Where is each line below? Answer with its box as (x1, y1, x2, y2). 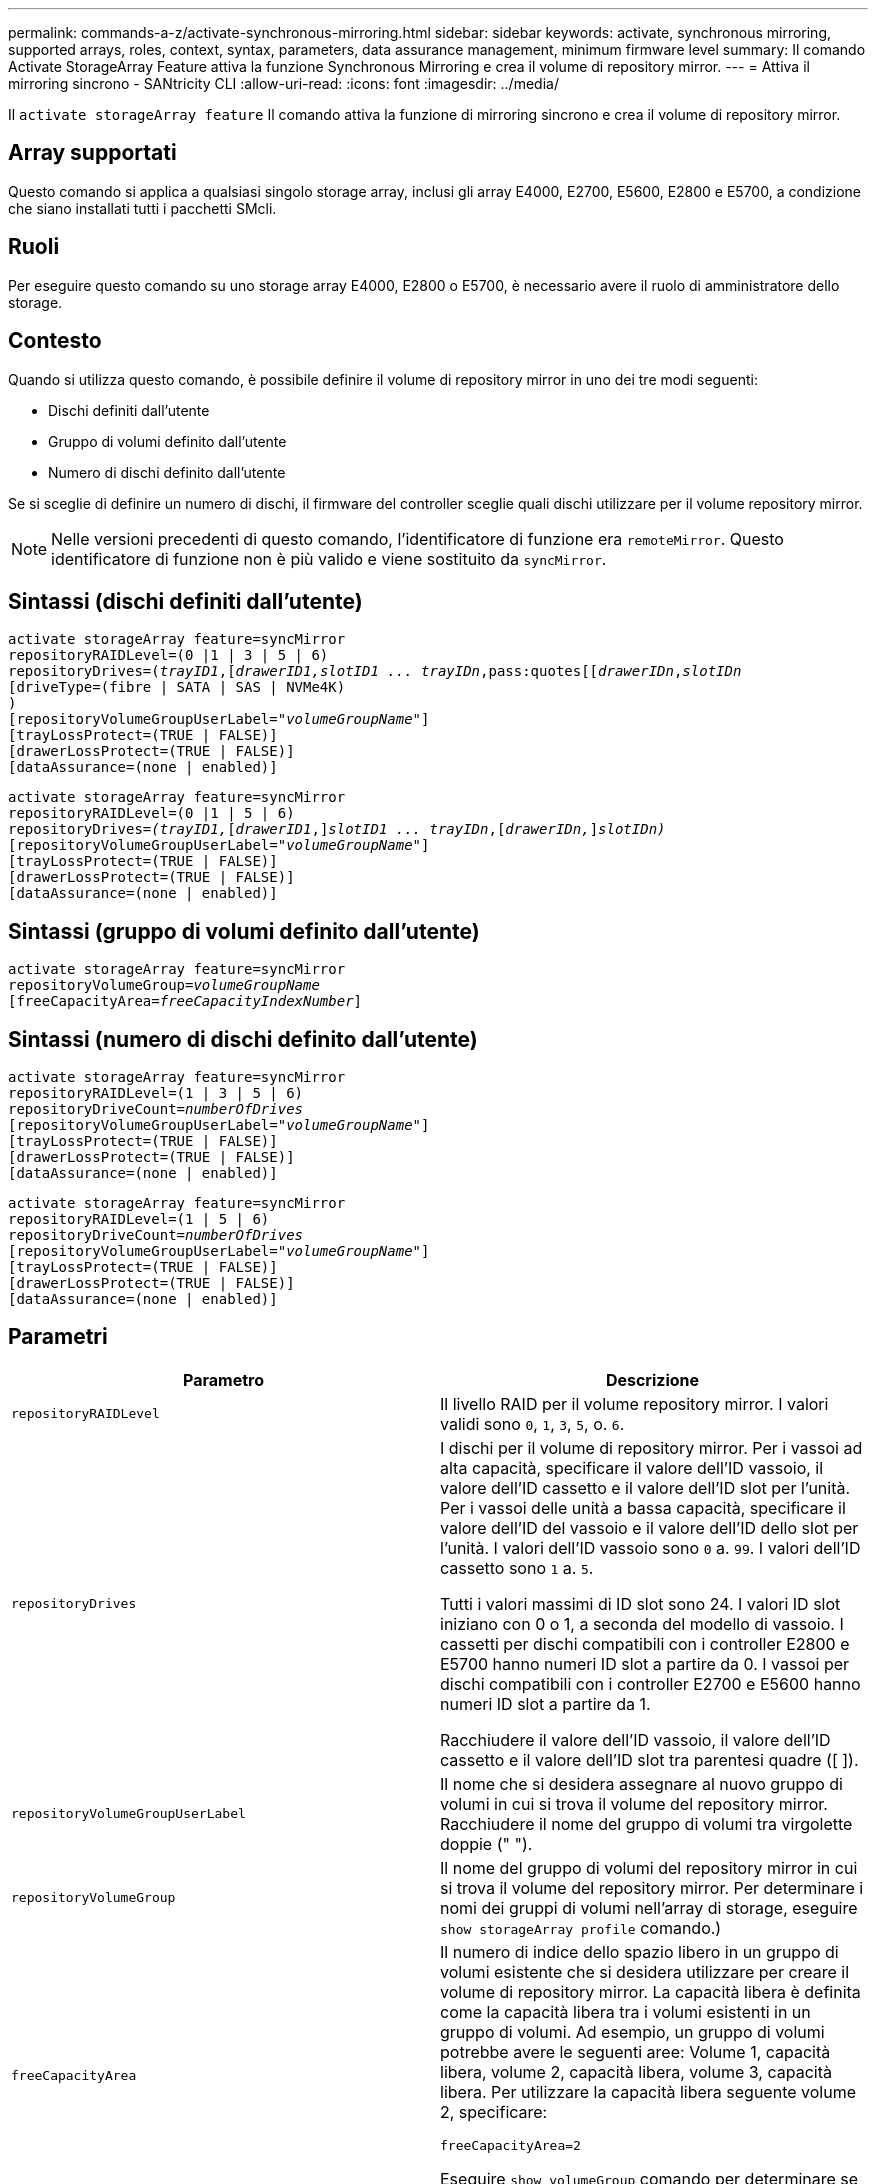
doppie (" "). (440, 1833, 533, 1854)
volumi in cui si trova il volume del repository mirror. (440, 1793, 828, 1814)
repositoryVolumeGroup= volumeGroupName (8, 977, 320, 994)
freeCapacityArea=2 (440, 2137, 581, 2153)
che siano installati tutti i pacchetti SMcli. (8, 199, 277, 217)
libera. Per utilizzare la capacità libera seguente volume (440, 2081, 856, 2102)
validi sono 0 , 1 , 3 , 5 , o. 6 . (440, 1413, 625, 1434)
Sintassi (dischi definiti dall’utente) (8, 588, 363, 614)
